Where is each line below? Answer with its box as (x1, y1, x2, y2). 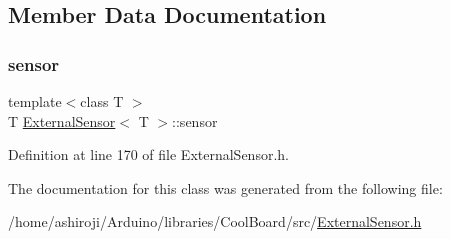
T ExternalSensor (8, 110, 116, 131)
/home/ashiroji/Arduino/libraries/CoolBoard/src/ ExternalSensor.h (8, 211, 422, 232)
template (8, 91, 62, 111)
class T (80, 91, 124, 111)
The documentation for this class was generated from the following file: (8, 177, 443, 198)
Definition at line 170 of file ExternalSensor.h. (8, 144, 289, 165)
